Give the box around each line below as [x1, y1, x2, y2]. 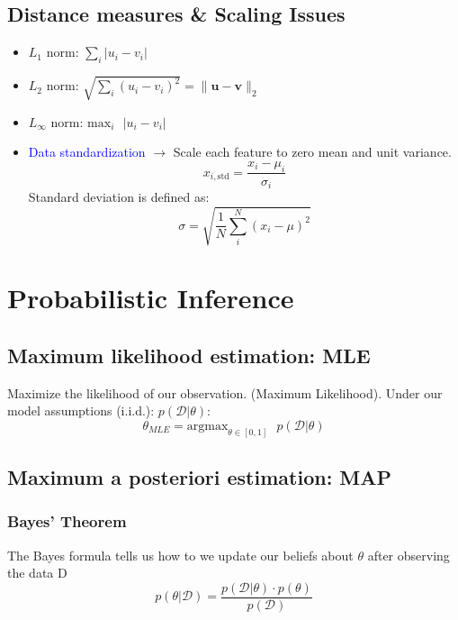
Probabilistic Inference [7, 279, 294, 316]
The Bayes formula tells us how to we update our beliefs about [7, 545, 354, 564]
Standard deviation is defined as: [28, 187, 210, 206]
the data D [7, 563, 67, 582]
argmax [186, 419, 229, 433]
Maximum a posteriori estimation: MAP [7, 463, 392, 491]
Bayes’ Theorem [7, 510, 127, 533]
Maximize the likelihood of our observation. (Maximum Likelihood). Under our [7, 383, 443, 402]
